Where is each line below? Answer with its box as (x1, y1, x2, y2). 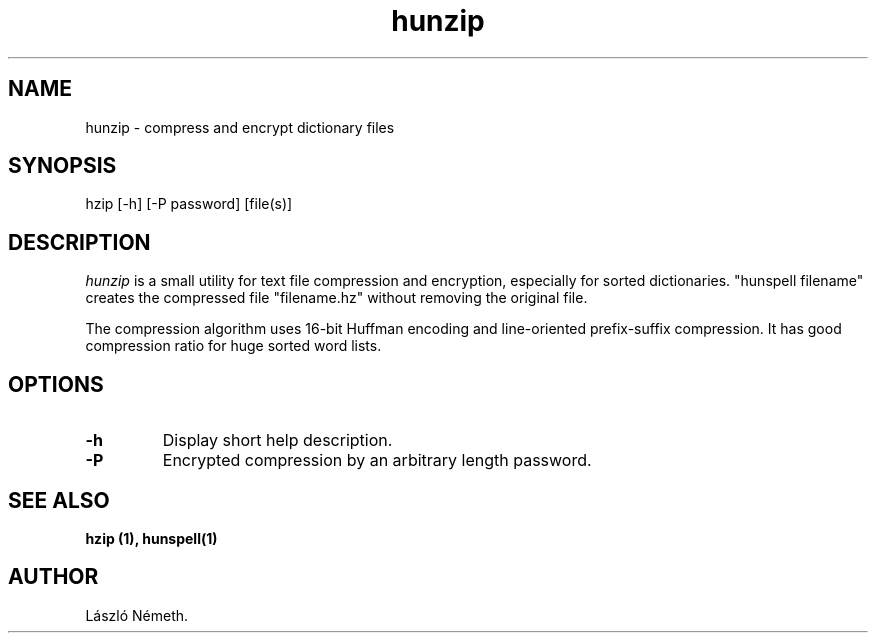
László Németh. (85, 606, 189, 624)
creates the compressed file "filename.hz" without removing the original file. (85, 289, 588, 307)
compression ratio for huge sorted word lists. (85, 337, 382, 355)
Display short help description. (162, 430, 393, 451)
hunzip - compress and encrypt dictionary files (85, 118, 395, 136)
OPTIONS (8, 371, 104, 397)
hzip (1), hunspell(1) (85, 529, 218, 547)
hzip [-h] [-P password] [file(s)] (85, 195, 293, 213)
